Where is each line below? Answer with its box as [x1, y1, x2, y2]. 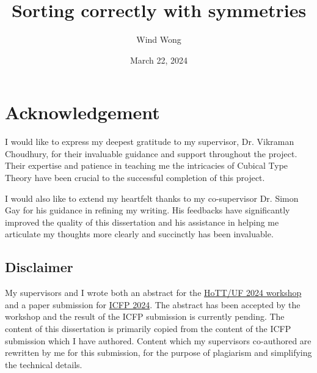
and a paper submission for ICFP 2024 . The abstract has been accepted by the [5, 298, 301, 311]
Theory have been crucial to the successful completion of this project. [5, 171, 265, 184]
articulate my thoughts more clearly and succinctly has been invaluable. [5, 227, 274, 240]
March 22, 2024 [129, 53, 188, 66]
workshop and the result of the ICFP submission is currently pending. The [5, 310, 285, 323]
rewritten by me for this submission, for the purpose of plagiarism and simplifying [5, 346, 312, 359]
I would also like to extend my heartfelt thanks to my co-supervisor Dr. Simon [5, 191, 299, 204]
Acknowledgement [5, 100, 160, 125]
